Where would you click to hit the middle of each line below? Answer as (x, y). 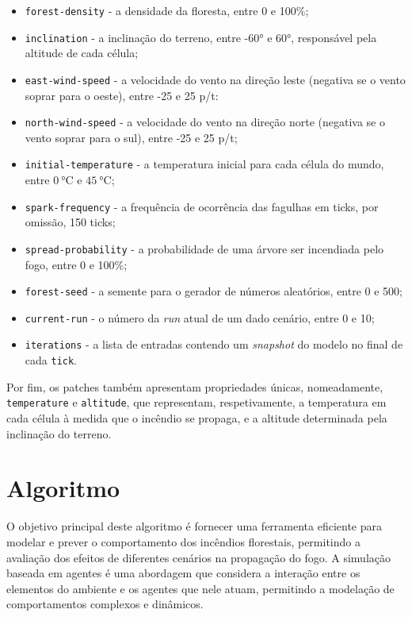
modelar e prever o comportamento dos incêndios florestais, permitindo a (183, 541)
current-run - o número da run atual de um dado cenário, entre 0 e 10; (200, 317)
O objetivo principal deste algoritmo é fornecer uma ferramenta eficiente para (195, 526)
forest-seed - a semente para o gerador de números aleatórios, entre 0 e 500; (214, 291)
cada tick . (51, 360)
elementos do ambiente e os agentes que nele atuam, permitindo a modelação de (200, 588)
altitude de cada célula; (82, 53)
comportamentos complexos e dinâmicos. (105, 604)
